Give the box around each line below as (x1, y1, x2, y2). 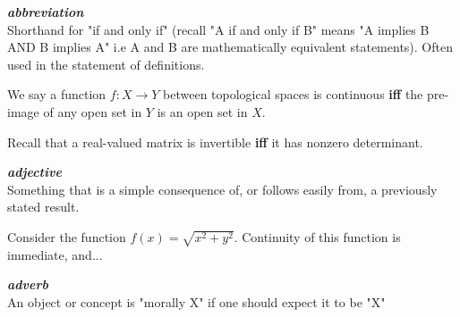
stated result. (7, 197, 80, 216)
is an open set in (157, 102, 248, 121)
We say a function (7, 85, 106, 104)
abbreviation (7, 3, 84, 21)
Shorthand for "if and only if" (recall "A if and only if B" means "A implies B (7, 20, 430, 38)
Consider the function (7, 227, 126, 246)
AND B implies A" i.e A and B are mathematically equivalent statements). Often (7, 38, 453, 56)
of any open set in (43, 102, 142, 121)
